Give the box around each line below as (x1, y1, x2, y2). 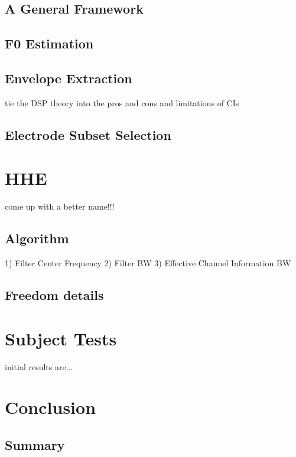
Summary (5, 435, 65, 453)
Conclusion (5, 395, 96, 419)
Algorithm (5, 229, 69, 247)
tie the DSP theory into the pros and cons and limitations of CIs (5, 96, 239, 109)
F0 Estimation (5, 34, 94, 53)
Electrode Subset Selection (5, 125, 171, 143)
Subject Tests (5, 326, 117, 350)
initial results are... (5, 360, 73, 373)
